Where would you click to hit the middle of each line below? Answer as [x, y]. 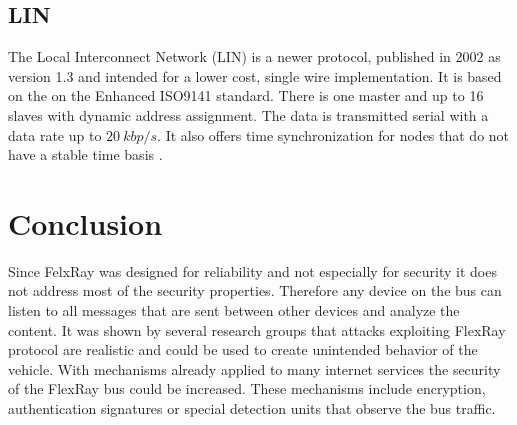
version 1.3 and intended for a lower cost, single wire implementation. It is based [255, 75]
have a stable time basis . [85, 154]
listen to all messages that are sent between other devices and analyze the [234, 310]
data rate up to [55, 134]
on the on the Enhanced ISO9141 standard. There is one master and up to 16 [246, 95]
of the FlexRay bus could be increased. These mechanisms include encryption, [247, 388]
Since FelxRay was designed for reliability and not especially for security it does [252, 270]
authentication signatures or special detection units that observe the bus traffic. [252, 408]
